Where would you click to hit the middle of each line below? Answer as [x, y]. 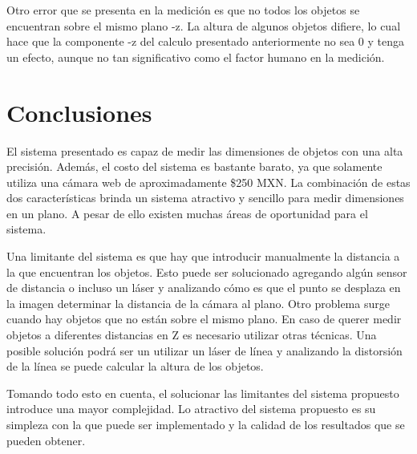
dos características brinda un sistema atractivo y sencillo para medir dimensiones [205, 198]
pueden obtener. [46, 440]
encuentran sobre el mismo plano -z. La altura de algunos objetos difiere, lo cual [204, 25]
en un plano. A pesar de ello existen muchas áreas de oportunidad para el [187, 213]
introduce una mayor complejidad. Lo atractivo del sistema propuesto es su [191, 409]
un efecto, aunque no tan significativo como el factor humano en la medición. [196, 57]
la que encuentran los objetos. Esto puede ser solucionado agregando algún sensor [207, 272]
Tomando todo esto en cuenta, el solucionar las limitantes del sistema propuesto [203, 393]
